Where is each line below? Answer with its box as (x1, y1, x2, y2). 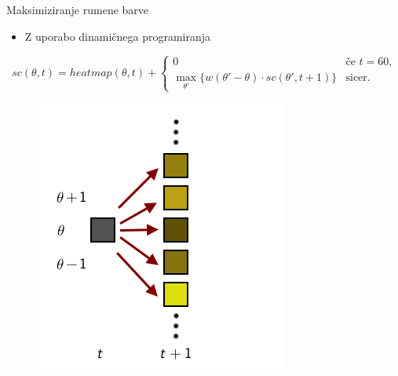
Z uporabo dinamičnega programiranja (24, 27, 211, 44)
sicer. (345, 72, 371, 84)
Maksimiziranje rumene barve (6, 2, 149, 17)
